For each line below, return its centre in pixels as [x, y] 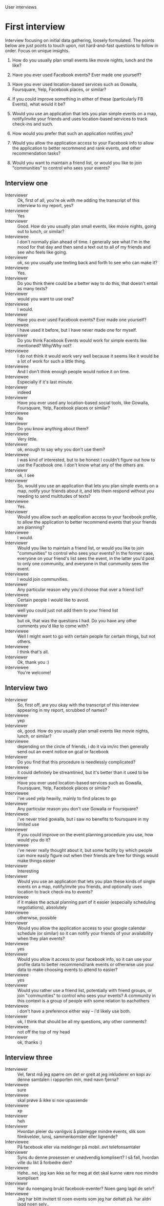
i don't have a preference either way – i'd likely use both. [74, 1011]
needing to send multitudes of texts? [54, 496]
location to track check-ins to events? [55, 891]
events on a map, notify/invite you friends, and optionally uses [80, 887]
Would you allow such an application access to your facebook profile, [87, 517]
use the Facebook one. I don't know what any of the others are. [81, 465]
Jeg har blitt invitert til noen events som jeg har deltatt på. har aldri [84, 1199]
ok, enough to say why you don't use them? [61, 449]
